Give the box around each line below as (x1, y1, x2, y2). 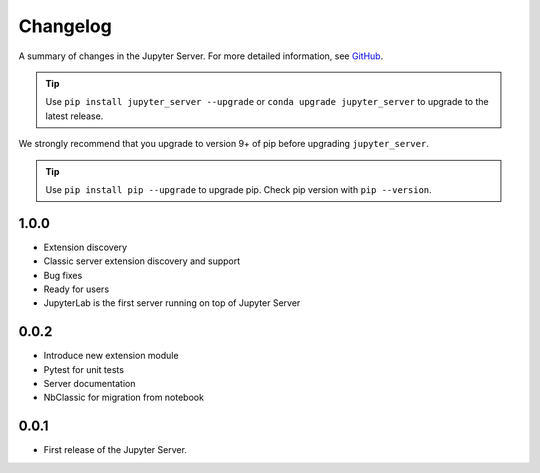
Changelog (18, 15, 112, 37)
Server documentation (43, 378, 136, 390)
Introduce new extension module (43, 350, 179, 362)
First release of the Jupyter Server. (43, 444, 187, 456)
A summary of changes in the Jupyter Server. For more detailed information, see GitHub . (18, 50, 384, 62)
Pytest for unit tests (43, 363, 125, 375)
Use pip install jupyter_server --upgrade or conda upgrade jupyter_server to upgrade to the (45, 96, 489, 108)
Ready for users (43, 283, 110, 295)
